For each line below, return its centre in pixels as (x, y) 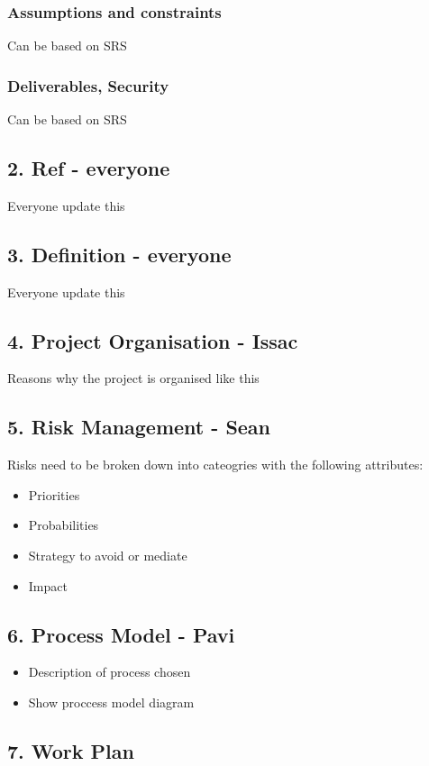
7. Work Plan (71, 750)
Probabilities (64, 525)
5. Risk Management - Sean (139, 427)
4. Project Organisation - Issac (153, 340)
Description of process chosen (110, 672)
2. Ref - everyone (89, 168)
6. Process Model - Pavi (121, 634)
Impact (48, 585)
